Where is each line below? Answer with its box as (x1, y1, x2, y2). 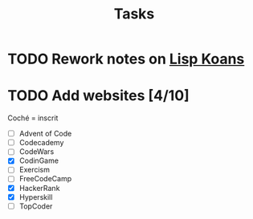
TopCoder (18, 201, 53, 211)
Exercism (18, 165, 50, 175)
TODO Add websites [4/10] (7, 87, 190, 105)
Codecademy (18, 138, 64, 148)
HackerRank (18, 183, 60, 193)
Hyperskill (18, 192, 53, 201)
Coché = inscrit (7, 113, 59, 123)
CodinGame (18, 156, 59, 165)
